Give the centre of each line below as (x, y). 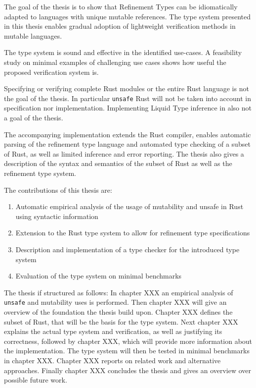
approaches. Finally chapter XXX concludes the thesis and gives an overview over (128, 370)
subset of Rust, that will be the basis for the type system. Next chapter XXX (121, 321)
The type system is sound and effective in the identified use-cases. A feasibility (123, 52)
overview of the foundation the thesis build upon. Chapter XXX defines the (118, 311)
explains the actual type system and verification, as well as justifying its (113, 331)
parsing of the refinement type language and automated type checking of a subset (127, 144)
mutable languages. (33, 35)
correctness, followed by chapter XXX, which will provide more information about (128, 341)
